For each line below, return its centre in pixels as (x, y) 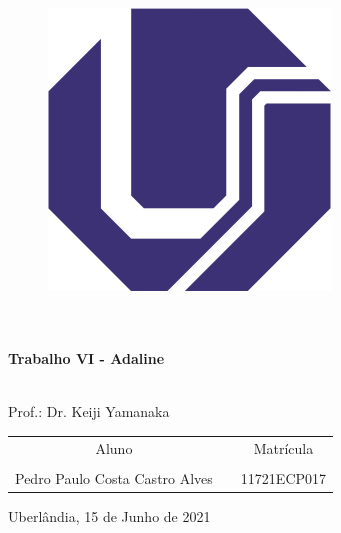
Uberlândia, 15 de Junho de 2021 (109, 515)
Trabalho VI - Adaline (86, 357)
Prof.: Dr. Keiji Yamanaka (89, 411)
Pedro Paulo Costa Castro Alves (114, 477)
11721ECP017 (283, 477)
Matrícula (283, 447)
